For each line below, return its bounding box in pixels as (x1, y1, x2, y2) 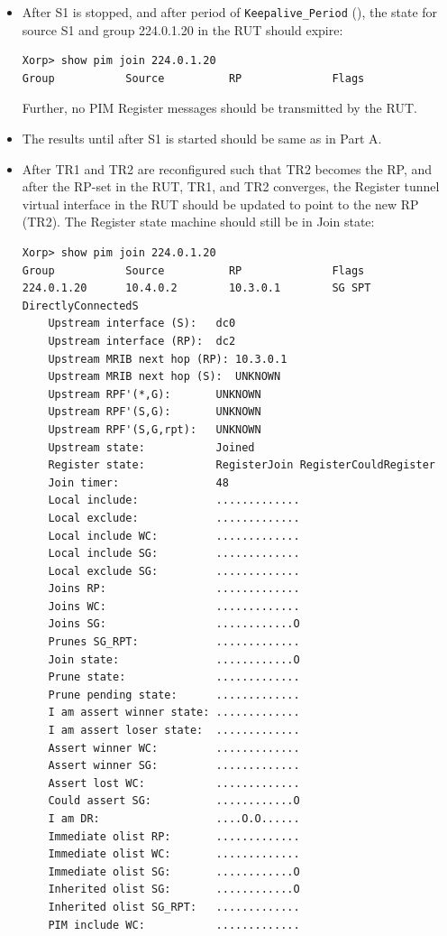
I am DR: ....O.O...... (48, 812, 300, 825)
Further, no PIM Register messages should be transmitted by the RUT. (22, 98, 417, 117)
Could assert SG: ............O (48, 794, 300, 808)
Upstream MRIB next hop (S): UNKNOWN (48, 370, 281, 384)
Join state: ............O (48, 653, 300, 666)
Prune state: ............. (48, 671, 300, 684)
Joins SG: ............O (48, 617, 300, 631)
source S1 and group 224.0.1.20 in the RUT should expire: (22, 20, 343, 39)
